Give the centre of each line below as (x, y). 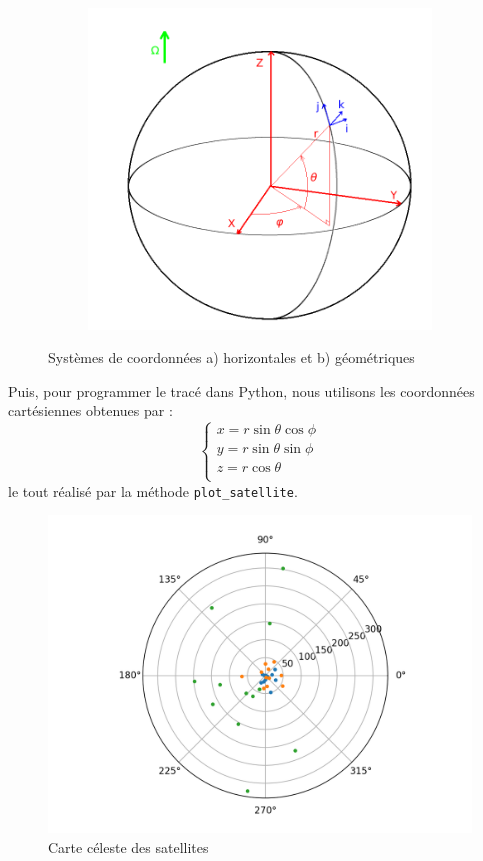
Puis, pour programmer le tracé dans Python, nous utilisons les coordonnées (241, 390)
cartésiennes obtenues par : (90, 410)
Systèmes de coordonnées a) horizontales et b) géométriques (231, 357)
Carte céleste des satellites (128, 846)
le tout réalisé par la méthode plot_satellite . (153, 490)
